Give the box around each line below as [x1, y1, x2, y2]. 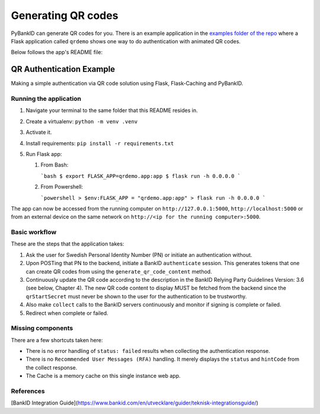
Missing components [11, 324, 73, 332]
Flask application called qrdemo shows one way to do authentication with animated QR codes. [11, 37, 241, 44]
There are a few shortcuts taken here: [11, 336, 103, 343]
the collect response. [25, 364, 78, 371]
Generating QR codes [11, 9, 119, 22]
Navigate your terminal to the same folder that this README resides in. [25, 107, 198, 114]
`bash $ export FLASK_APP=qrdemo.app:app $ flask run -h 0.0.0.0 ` [40, 173, 241, 179]
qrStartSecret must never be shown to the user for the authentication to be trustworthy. [25, 292, 247, 300]
